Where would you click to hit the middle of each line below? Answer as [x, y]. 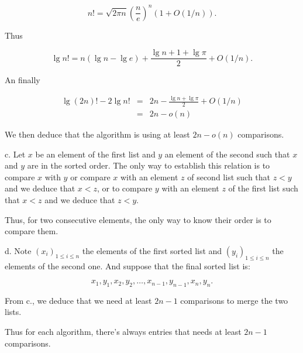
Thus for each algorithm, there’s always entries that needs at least [123, 332]
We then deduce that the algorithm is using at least [97, 134]
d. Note [18, 250]
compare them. [32, 231]
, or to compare [125, 188]
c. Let [15, 154]
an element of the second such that [227, 154]
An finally [23, 80]
